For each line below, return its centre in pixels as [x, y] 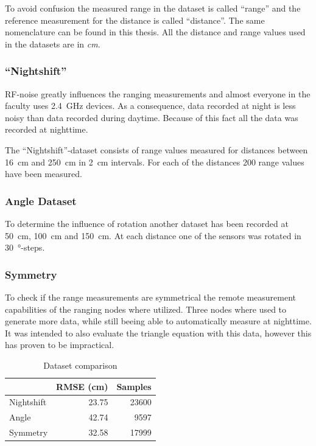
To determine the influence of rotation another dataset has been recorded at [147, 223]
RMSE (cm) [82, 386]
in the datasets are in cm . [53, 44]
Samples [134, 386]
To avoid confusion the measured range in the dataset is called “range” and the [153, 8]
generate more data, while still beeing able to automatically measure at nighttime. [158, 321]
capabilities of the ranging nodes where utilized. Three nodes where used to [146, 309]
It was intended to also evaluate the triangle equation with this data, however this [158, 333]
